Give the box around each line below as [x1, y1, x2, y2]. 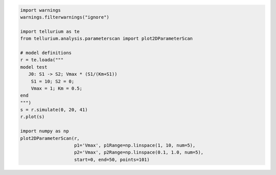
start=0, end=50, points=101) [74, 157, 150, 162]
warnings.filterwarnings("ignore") [20, 14, 109, 20]
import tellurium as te [20, 28, 80, 34]
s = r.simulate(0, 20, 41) [20, 107, 88, 113]
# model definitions [20, 50, 72, 55]
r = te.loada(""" [20, 57, 64, 63]
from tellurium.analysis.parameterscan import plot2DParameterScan [20, 36, 193, 42]
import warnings [20, 7, 61, 13]
